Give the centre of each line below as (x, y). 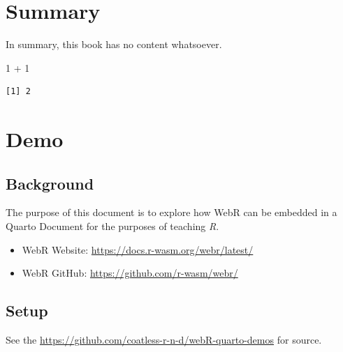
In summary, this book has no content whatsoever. (114, 44)
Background (50, 183)
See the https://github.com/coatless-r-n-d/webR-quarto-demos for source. (164, 340)
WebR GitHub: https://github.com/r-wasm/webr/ (130, 273)
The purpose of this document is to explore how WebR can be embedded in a (171, 212)
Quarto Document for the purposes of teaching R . (112, 226)
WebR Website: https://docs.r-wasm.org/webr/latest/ (138, 249)
